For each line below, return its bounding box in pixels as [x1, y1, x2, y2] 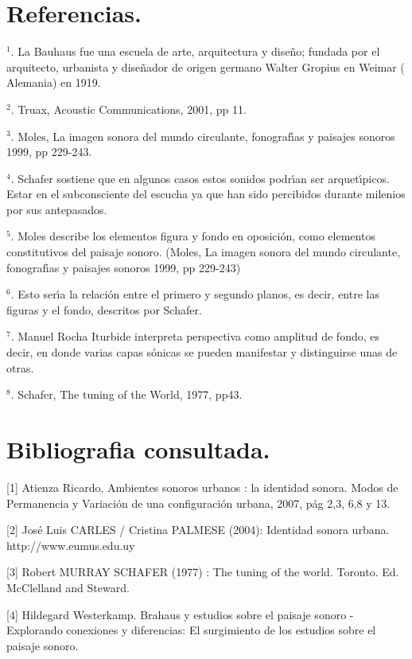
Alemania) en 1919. [6, 74, 101, 91]
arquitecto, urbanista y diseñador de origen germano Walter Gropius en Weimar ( [6, 58, 405, 75]
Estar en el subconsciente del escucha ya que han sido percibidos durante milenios [6, 185, 406, 202]
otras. [6, 359, 34, 376]
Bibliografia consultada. [6, 433, 270, 465]
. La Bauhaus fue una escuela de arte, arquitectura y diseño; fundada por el [10, 43, 380, 60]
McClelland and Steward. [6, 579, 130, 595]
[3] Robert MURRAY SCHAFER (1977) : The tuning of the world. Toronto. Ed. [6, 563, 399, 580]
